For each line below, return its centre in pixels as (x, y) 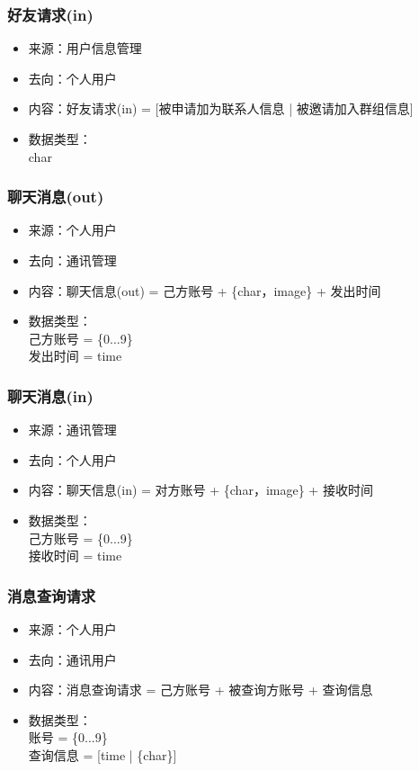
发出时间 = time (75, 356)
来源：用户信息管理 (85, 48)
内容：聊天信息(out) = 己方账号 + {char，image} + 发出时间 (205, 290)
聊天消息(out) (56, 197)
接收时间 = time (75, 556)
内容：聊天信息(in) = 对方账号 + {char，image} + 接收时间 (201, 490)
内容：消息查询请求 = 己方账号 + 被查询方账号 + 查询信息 (201, 690)
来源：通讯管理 (72, 430)
